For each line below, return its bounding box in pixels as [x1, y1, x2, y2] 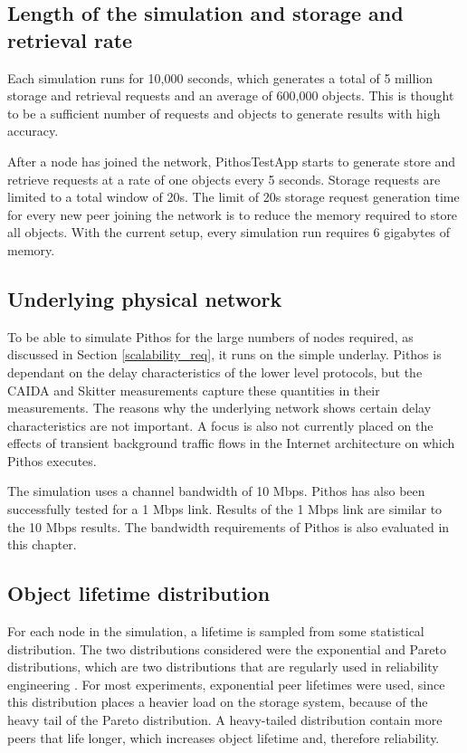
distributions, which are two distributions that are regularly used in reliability [7, 657, 439, 676]
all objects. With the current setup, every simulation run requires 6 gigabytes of [7, 223, 451, 242]
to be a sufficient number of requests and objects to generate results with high [7, 103, 441, 122]
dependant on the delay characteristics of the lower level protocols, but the [7, 362, 423, 381]
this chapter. [7, 535, 77, 554]
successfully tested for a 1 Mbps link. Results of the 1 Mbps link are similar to [7, 500, 443, 519]
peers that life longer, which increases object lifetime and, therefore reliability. [7, 728, 440, 747]
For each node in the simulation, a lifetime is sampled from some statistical [7, 622, 424, 641]
